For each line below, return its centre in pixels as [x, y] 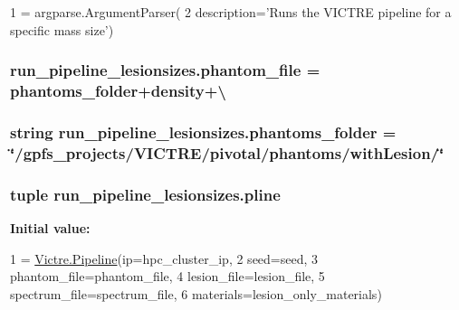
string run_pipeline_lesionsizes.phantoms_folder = [203, 132]
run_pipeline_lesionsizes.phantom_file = [165, 70]
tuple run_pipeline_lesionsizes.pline [145, 194]
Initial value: [50, 227]
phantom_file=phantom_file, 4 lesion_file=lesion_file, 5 [167, 276]
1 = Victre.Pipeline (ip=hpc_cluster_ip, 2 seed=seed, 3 [164, 258]
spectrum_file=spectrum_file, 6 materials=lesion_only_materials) [196, 293]
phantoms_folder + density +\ [118, 91]
